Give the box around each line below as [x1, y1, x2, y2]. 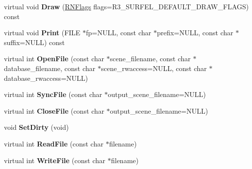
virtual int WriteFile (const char [4, 155, 106, 165]
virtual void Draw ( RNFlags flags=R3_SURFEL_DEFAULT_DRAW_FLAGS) [4, 1, 249, 11]
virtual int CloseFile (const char [4, 105, 105, 116]
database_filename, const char [4, 63, 96, 73]
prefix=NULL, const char [157, 27, 233, 38]
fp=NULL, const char [86, 27, 151, 38]
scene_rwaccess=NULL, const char [101, 63, 207, 73]
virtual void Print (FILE [4, 27, 81, 38]
